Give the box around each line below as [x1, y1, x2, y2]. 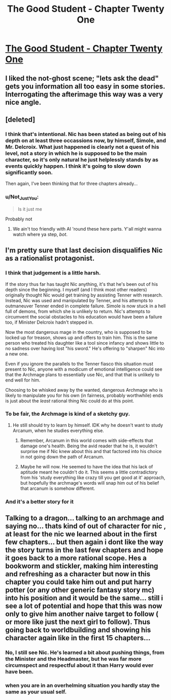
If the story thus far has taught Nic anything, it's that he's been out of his [5, 281, 158, 287]
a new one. [5, 351, 29, 357]
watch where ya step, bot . [12, 231, 68, 237]
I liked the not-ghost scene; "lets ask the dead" [5, 74, 159, 82]
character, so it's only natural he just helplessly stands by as [5, 156, 159, 163]
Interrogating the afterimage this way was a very [5, 90, 163, 99]
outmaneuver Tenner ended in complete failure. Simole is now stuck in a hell [5, 303, 166, 309]
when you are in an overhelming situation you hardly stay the [5, 682, 160, 689]
